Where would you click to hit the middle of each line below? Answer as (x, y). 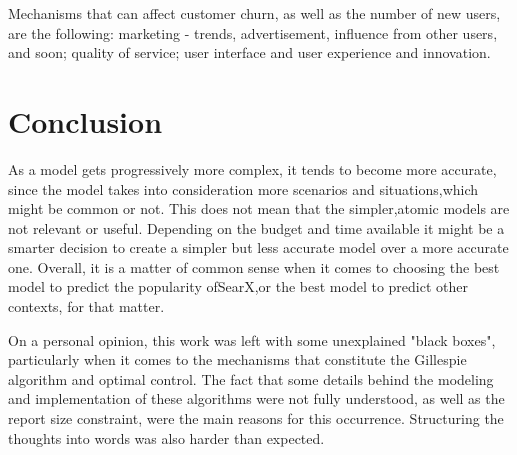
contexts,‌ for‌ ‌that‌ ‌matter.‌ (86, 306)
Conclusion (85, 120)
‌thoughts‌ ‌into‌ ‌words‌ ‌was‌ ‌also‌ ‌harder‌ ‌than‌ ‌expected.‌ (166, 437)
